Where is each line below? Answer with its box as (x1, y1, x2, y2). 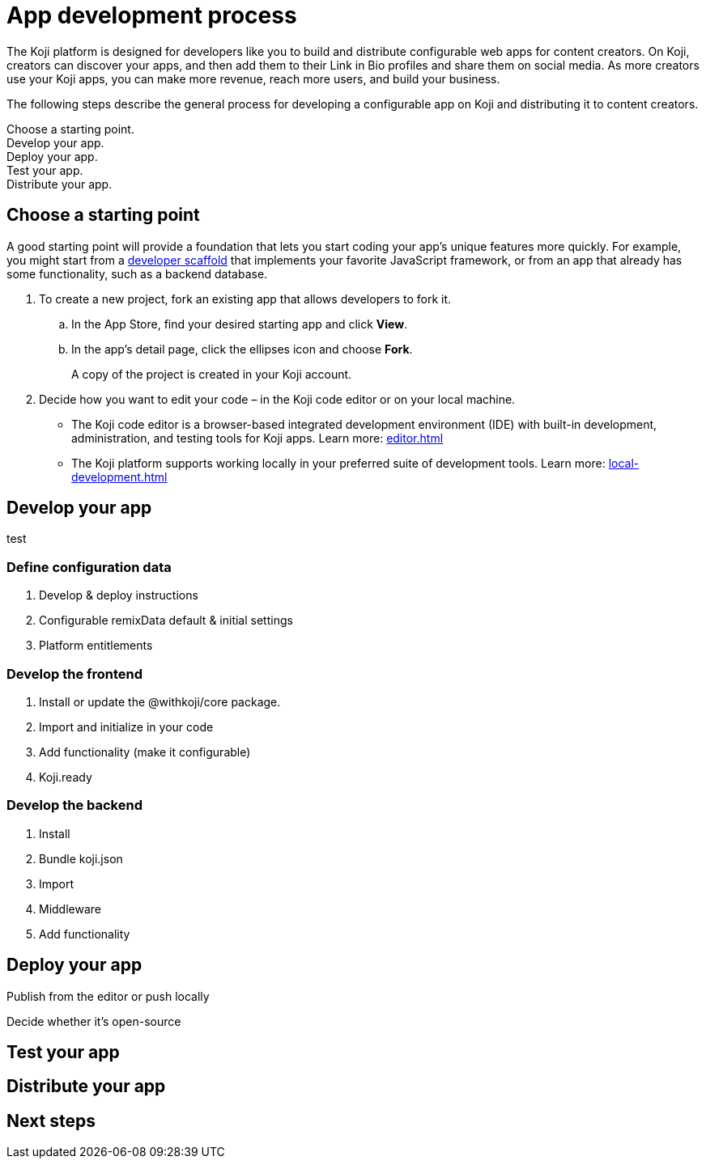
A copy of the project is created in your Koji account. (71, 366, 352, 381)
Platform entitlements (39, 638, 153, 653)
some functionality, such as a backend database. (6, 266, 268, 281)
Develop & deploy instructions (39, 588, 198, 603)
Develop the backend (6, 797, 142, 814)
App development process (6, 2, 297, 29)
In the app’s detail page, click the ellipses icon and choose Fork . (71, 341, 413, 356)
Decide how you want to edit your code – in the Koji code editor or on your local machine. (39, 392, 516, 406)
